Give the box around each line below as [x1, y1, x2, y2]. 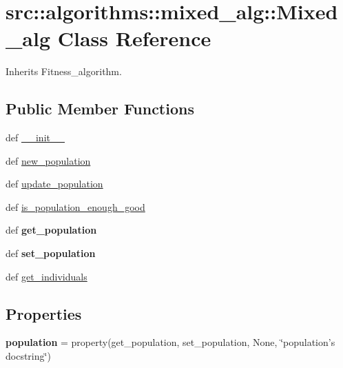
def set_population [6, 246, 96, 260]
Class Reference [57, 24, 211, 52]
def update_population [6, 176, 103, 191]
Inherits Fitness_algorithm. [6, 64, 122, 79]
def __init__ [6, 130, 65, 145]
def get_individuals [6, 269, 87, 283]
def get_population [6, 223, 97, 237]
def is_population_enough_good [6, 199, 145, 214]
